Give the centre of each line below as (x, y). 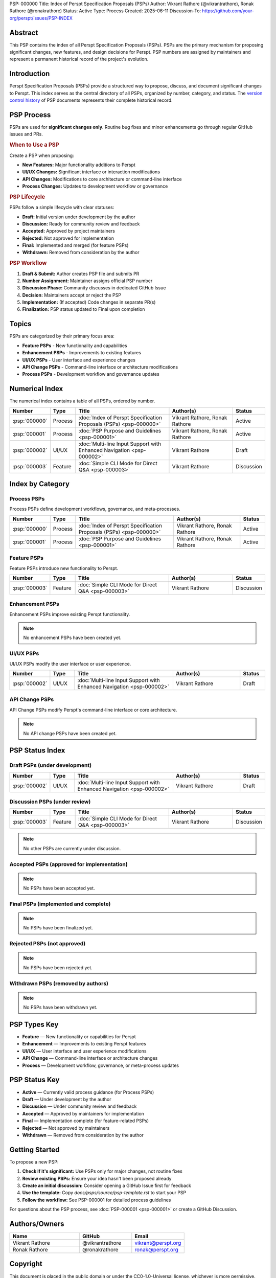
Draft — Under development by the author (67, 1099)
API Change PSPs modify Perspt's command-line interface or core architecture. (93, 710)
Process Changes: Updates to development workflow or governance (95, 186)
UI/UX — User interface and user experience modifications (84, 1051)
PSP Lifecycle (27, 197)
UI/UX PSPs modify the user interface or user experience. (70, 664)
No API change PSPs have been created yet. (70, 733)
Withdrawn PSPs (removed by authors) (59, 983)
